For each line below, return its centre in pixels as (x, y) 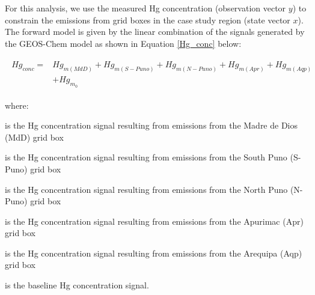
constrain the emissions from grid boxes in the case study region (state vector (148, 20)
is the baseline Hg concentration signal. (77, 285)
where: (17, 105)
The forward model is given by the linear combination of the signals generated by (155, 32)
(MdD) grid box (34, 137)
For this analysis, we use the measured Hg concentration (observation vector (145, 8)
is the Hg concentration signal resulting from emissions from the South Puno (146, 157)
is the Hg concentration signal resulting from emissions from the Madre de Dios (151, 125)
